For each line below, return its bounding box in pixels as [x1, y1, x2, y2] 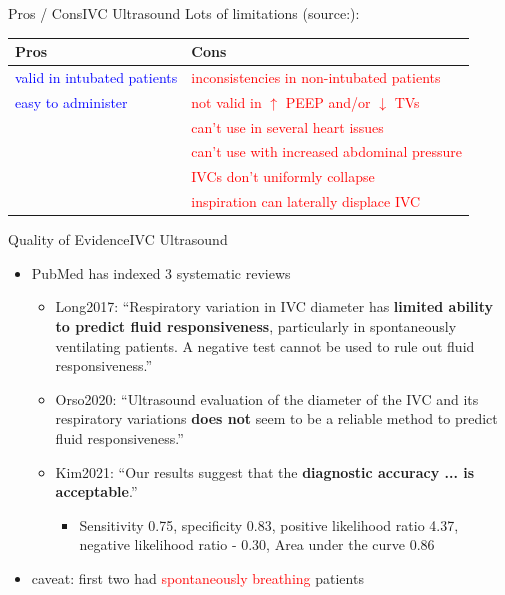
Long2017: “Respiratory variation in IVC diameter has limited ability [55, 296, 494, 317]
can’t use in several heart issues [191, 116, 384, 137]
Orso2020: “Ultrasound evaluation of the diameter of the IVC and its [55, 388, 479, 409]
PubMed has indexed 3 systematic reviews [31, 262, 291, 283]
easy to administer [15, 91, 128, 112]
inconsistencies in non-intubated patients [191, 66, 441, 87]
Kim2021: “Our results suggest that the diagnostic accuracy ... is [55, 461, 475, 482]
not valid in [191, 91, 262, 112]
